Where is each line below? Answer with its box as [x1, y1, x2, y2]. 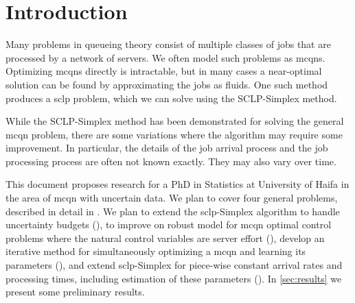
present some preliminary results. [5, 284, 145, 299]
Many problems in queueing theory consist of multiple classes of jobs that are [5, 37, 331, 51]
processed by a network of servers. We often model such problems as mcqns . [5, 50, 325, 64]
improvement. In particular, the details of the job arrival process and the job [5, 141, 328, 155]
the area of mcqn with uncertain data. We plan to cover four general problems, [5, 191, 338, 205]
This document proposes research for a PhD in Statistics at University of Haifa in [5, 177, 350, 191]
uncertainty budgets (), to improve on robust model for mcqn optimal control [5, 217, 332, 232]
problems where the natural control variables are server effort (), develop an [5, 230, 325, 245]
